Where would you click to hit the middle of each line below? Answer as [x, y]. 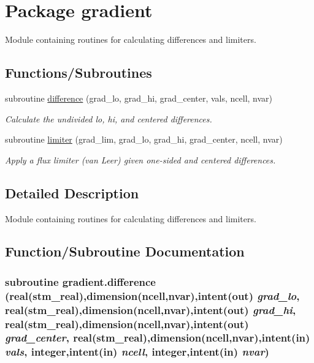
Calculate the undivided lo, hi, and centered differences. [109, 118]
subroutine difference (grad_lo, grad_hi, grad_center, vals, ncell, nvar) [139, 98]
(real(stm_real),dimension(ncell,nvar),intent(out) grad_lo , [152, 295]
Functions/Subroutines [78, 73]
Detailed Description [72, 193]
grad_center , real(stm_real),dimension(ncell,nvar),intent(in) [158, 338]
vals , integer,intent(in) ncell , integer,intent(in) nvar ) [137, 352]
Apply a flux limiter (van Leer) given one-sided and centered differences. [140, 159]
